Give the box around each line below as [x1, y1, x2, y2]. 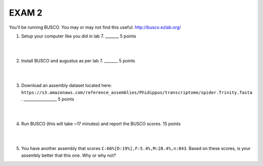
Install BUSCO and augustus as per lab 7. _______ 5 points [21, 58, 135, 64]
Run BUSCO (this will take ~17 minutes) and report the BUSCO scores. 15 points [21, 121, 181, 127]
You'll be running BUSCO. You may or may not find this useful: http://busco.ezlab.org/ [9, 24, 181, 30]
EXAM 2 [9, 7, 42, 18]
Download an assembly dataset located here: [21, 83, 112, 89]
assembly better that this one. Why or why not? [21, 152, 116, 158]
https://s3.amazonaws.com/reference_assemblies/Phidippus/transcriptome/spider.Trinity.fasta [21, 90, 253, 95]
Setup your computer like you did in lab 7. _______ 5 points [21, 33, 136, 39]
